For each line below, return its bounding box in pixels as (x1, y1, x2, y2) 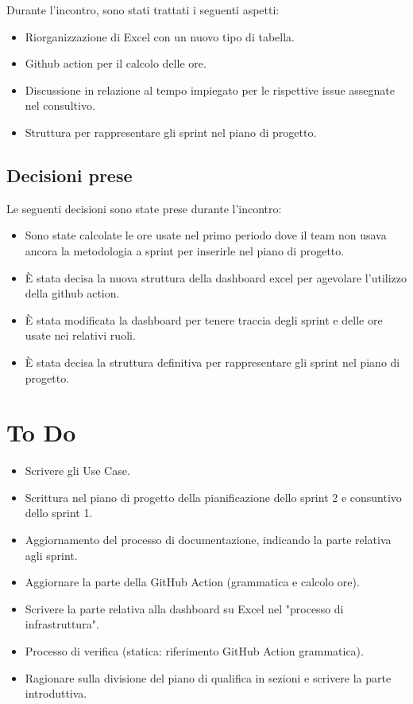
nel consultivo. (25, 97, 95, 114)
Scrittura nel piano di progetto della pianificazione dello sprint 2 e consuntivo (25, 488, 402, 505)
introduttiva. (25, 685, 87, 702)
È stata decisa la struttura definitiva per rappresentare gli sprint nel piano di (25, 353, 400, 370)
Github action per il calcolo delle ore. (25, 55, 206, 72)
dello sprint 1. (25, 504, 93, 521)
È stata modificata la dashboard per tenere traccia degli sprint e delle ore (25, 311, 383, 328)
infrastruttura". (25, 616, 99, 632)
